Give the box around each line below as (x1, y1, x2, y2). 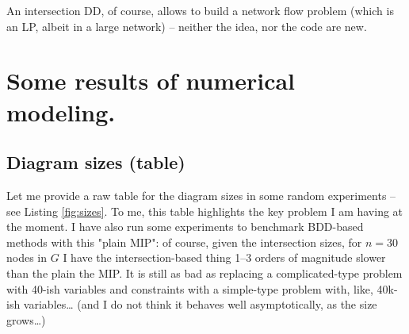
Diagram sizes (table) (6, 150, 185, 175)
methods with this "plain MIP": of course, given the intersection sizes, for (6, 233, 362, 250)
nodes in (6, 249, 48, 266)
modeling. (6, 95, 116, 128)
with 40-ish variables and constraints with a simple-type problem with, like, (6, 280, 373, 297)
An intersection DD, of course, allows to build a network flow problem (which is (6, 2, 394, 18)
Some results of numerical (6, 64, 296, 97)
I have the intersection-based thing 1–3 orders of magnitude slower (63, 249, 386, 266)
